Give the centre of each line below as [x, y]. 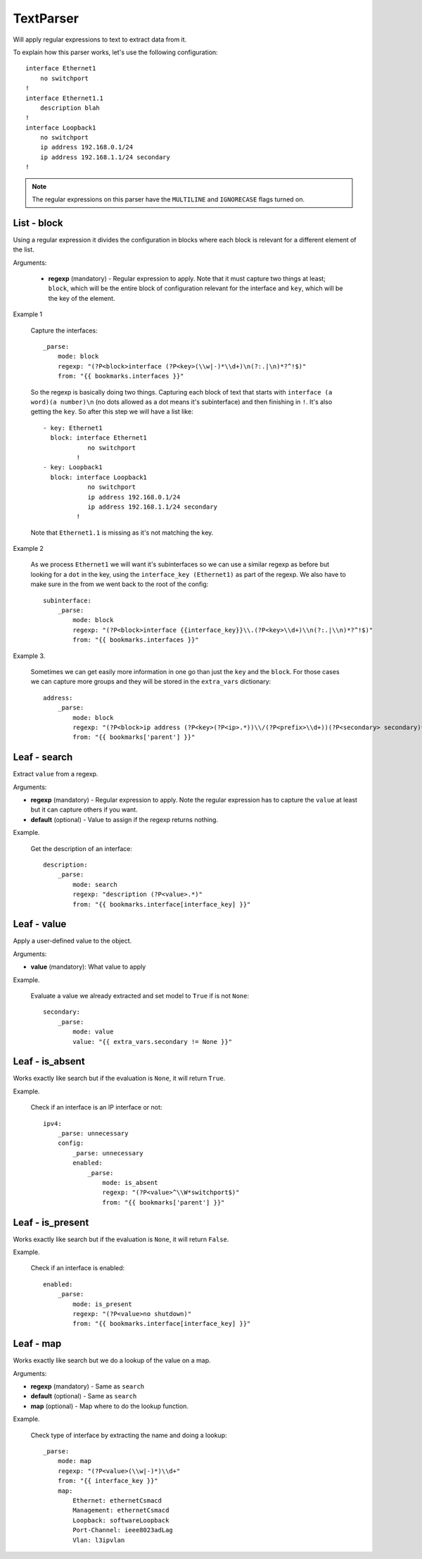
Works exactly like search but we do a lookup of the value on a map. [112, 1360]
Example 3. [29, 656]
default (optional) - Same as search [84, 1396]
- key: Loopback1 [73, 467]
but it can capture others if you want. [84, 809]
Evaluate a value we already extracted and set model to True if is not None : [140, 996]
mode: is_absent [130, 1182]
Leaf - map [37, 1344]
